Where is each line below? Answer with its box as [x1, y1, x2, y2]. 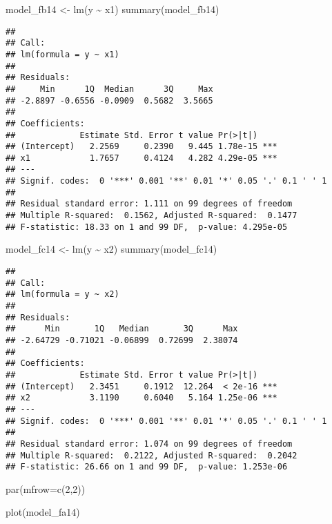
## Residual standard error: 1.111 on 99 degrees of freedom [6, 199, 293, 209]
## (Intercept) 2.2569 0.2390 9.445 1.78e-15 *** [6, 142, 277, 152]
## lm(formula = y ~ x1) [6, 49, 119, 59]
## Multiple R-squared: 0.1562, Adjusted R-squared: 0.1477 [6, 211, 297, 221]
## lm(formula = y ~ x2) [6, 289, 119, 300]
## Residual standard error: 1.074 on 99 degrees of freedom [6, 438, 293, 449]
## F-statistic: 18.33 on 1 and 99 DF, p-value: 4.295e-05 [6, 222, 288, 232]
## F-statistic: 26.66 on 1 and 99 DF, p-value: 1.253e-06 [6, 462, 288, 472]
